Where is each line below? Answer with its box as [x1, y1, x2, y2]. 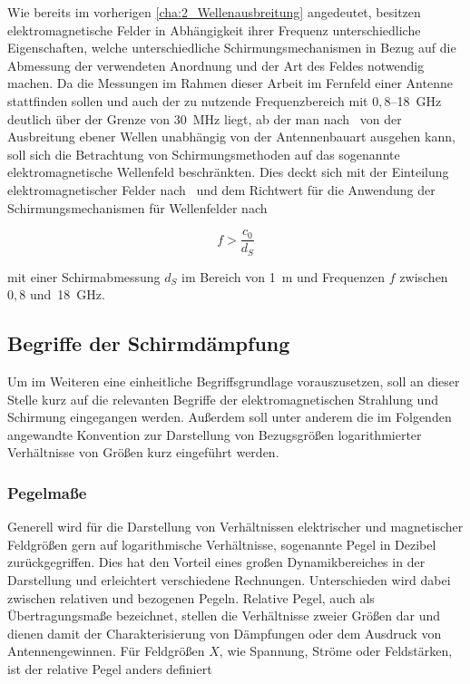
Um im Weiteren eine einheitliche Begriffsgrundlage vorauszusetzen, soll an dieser [7, 372, 460, 391]
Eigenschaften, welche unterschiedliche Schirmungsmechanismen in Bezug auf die [7, 38, 456, 57]
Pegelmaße [7, 481, 87, 503]
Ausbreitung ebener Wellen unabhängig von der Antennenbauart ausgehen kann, [7, 127, 455, 146]
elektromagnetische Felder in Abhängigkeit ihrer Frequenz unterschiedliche [7, 20, 421, 39]
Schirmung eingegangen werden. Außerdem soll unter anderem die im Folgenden [7, 407, 452, 426]
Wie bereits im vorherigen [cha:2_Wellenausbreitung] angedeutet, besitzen [7, 3, 421, 21]
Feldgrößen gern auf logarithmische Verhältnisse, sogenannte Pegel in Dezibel [7, 534, 436, 553]
